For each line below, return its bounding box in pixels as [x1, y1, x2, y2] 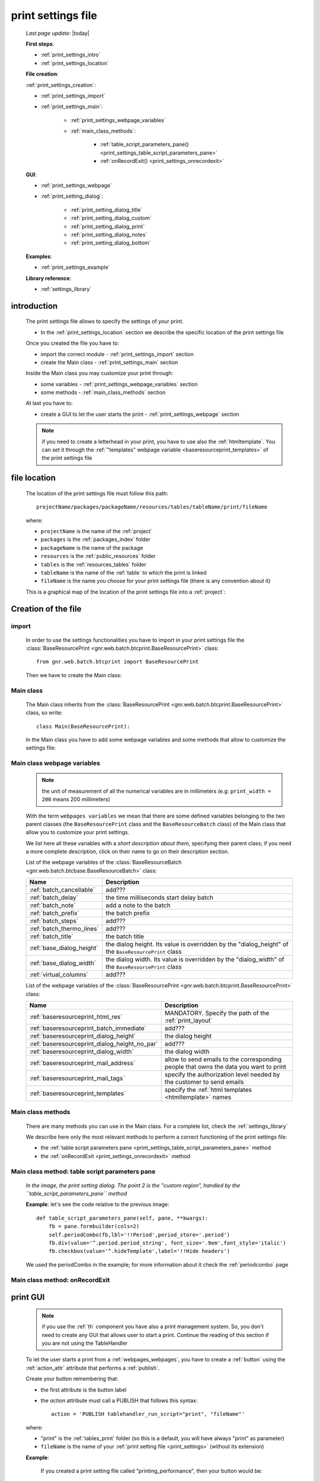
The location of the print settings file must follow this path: [25, 489, 168, 497]
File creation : [25, 70, 59, 78]
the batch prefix [105, 909, 151, 918]
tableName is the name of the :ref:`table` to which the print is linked [40, 569, 207, 576]
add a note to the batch [105, 901, 171, 909]
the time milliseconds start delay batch [105, 893, 213, 902]
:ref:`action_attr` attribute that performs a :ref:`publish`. [25, 1364, 160, 1371]
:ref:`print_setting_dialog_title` [70, 206, 143, 213]
